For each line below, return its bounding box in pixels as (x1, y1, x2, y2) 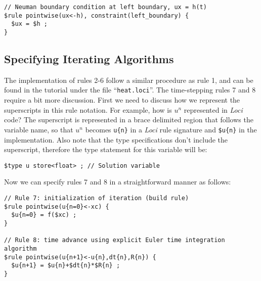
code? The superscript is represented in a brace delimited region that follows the (4, 114, 253, 125)
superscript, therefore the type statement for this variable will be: (4, 144, 207, 155)
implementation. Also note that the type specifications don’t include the (4, 134, 228, 145)
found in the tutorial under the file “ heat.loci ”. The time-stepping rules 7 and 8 (4, 84, 256, 95)
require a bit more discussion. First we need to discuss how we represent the (4, 95, 240, 105)
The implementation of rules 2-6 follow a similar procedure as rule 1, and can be (4, 74, 253, 85)
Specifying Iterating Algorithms (4, 51, 174, 67)
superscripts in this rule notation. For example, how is (4, 104, 172, 115)
